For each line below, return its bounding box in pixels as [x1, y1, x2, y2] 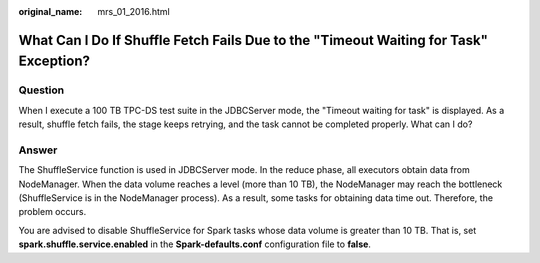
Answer [18, 143, 58, 157]
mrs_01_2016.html [97, 6, 170, 17]
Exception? [18, 53, 90, 70]
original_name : [18, 6, 83, 17]
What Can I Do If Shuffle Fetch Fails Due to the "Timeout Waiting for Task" [18, 31, 489, 49]
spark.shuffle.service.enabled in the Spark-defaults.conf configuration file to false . [18, 238, 372, 250]
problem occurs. [18, 206, 87, 218]
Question [18, 83, 65, 97]
